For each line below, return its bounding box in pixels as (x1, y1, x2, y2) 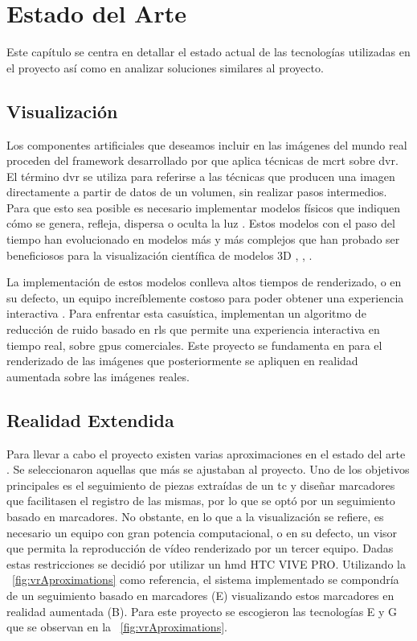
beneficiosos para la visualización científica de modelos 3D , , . (6, 246, 313, 263)
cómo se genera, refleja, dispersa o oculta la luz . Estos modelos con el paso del (6, 215, 395, 232)
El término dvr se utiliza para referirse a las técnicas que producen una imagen (6, 167, 395, 184)
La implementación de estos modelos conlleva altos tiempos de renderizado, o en (6, 273, 402, 290)
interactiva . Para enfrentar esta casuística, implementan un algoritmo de (6, 305, 366, 322)
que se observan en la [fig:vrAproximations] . (6, 618, 227, 635)
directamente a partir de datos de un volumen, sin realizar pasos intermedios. (6, 183, 387, 200)
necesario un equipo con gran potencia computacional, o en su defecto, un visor (6, 524, 398, 540)
